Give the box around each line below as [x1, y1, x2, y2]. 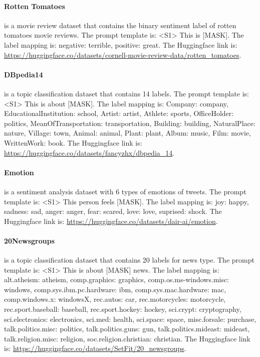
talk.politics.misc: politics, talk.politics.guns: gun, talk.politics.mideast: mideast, [4, 323, 250, 334]
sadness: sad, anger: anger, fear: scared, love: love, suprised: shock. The [4, 206, 222, 216]
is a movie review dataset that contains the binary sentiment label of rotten [4, 20, 236, 30]
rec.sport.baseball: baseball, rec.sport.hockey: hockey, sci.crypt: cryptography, [4, 304, 241, 314]
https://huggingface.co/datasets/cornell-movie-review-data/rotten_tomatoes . [4, 49, 241, 60]
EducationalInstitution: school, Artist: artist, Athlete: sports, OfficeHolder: [4, 108, 234, 118]
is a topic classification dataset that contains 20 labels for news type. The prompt [4, 255, 254, 265]
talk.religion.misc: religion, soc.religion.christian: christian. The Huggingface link [4, 333, 250, 343]
